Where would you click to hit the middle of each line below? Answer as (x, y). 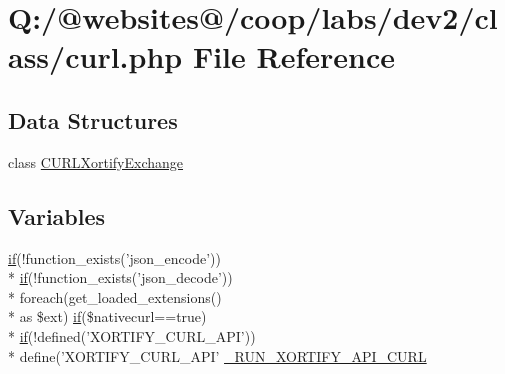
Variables (57, 215)
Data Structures (93, 119)
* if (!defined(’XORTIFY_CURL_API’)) (132, 335)
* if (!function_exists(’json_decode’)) (120, 277)
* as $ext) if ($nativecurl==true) (107, 316)
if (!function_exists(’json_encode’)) (115, 257)
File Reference (294, 56)
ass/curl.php (95, 56)
